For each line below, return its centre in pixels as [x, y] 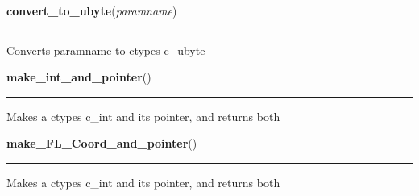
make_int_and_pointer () [79, 77]
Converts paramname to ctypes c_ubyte [106, 50]
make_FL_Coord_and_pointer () [102, 143]
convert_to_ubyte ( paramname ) [92, 10]
